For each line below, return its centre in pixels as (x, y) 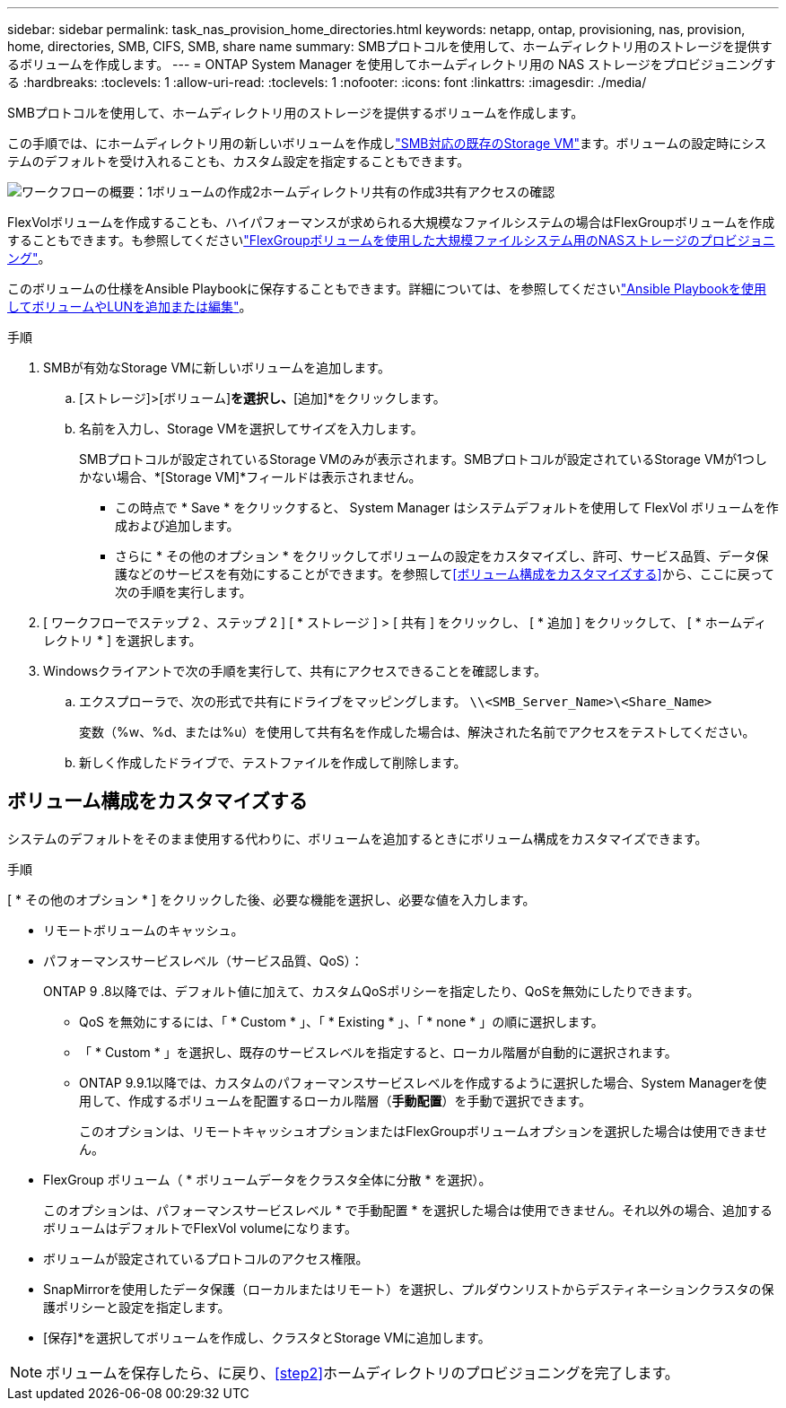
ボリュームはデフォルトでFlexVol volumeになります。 (201, 1228)
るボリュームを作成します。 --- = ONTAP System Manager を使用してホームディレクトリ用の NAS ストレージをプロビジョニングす (392, 64)
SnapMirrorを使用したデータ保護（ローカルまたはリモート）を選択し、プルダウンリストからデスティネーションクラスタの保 (409, 1289)
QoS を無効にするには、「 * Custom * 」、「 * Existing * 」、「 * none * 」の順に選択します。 (341, 1021)
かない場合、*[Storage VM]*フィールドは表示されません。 (250, 477)
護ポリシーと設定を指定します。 (137, 1307)
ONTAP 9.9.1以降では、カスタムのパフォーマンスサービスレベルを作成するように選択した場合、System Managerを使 (423, 1082)
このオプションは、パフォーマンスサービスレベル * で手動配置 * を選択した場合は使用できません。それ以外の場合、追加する (408, 1210)
